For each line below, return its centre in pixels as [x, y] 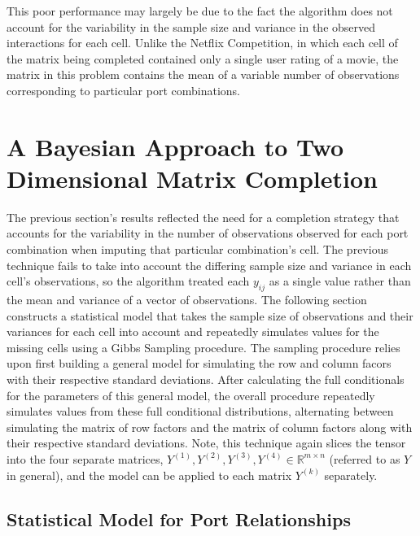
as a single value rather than [340, 281]
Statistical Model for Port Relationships [179, 519]
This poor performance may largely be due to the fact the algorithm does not [200, 11]
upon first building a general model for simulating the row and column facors [199, 363]
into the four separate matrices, [85, 458]
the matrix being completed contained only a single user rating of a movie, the [203, 58]
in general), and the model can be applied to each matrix [149, 475]
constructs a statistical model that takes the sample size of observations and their [210, 315]
